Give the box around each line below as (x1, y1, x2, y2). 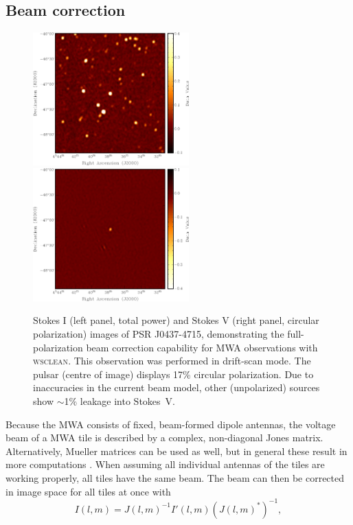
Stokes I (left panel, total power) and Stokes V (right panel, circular (33, 313, 319, 327)
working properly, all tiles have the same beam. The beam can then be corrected (5, 471, 345, 485)
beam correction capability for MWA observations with (86, 340, 318, 354)
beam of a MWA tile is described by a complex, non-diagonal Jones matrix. (5, 430, 323, 445)
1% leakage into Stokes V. (64, 394, 175, 408)
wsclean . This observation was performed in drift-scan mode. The (33, 353, 311, 368)
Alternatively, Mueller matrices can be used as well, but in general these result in (5, 443, 348, 458)
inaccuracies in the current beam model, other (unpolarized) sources (33, 380, 320, 395)
